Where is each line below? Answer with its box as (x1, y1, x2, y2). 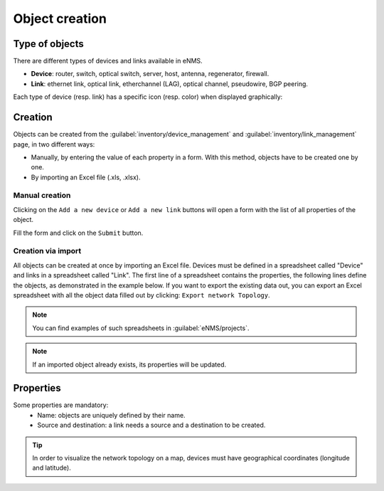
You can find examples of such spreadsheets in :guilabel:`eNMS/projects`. (32, 324, 250, 332)
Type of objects (13, 38, 85, 50)
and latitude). (32, 463, 71, 472)
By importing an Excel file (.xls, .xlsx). (31, 173, 141, 181)
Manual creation (13, 191, 71, 201)
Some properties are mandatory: (13, 401, 109, 409)
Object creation (13, 11, 107, 26)
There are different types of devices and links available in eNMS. (13, 57, 203, 65)
